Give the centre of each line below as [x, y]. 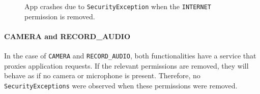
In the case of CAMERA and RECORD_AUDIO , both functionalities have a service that [130, 56]
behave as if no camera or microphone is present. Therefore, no [102, 75]
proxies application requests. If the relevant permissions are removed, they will [126, 65]
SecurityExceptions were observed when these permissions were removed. [121, 85]
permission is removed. [60, 16]
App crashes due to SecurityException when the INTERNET [118, 6]
